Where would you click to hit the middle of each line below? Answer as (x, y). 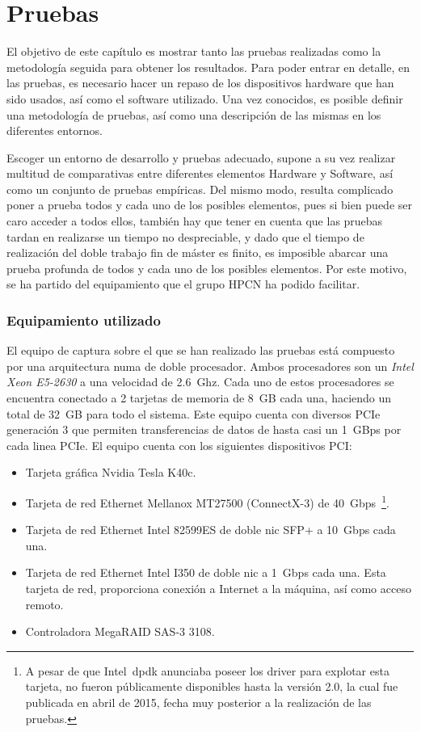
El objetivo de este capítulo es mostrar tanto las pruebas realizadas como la (194, 51)
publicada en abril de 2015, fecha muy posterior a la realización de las (198, 702)
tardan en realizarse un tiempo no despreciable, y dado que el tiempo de (185, 236)
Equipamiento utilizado (84, 320)
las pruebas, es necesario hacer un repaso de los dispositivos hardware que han (200, 83)
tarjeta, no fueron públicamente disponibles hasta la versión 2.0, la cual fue (212, 686)
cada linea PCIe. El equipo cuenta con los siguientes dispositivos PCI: (179, 445)
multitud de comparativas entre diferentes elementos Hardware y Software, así (200, 173)
